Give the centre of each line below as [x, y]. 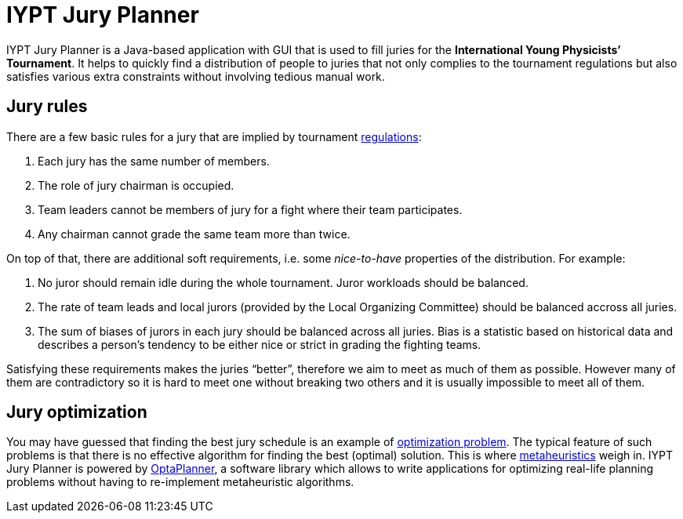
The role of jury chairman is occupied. [136, 185]
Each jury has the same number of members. [154, 161]
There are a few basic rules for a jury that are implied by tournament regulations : [214, 136]
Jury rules [47, 107]
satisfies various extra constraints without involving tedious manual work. [196, 76]
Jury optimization [77, 412]
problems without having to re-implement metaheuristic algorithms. [180, 482]
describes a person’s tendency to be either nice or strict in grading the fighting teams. [260, 344]
